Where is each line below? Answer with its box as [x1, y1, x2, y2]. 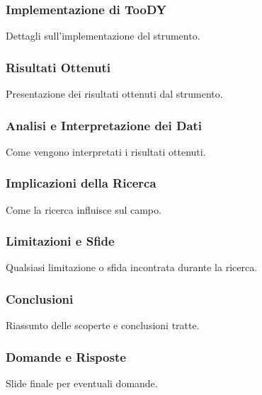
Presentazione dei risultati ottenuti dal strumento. [6, 86, 223, 101]
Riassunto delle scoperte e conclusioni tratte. [6, 318, 200, 333]
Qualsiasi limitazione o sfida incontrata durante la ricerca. [6, 260, 258, 275]
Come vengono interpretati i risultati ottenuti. [6, 144, 206, 159]
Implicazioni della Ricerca [6, 174, 156, 192]
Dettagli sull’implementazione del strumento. [6, 28, 200, 43]
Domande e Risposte [6, 348, 126, 365]
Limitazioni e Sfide [6, 232, 115, 250]
